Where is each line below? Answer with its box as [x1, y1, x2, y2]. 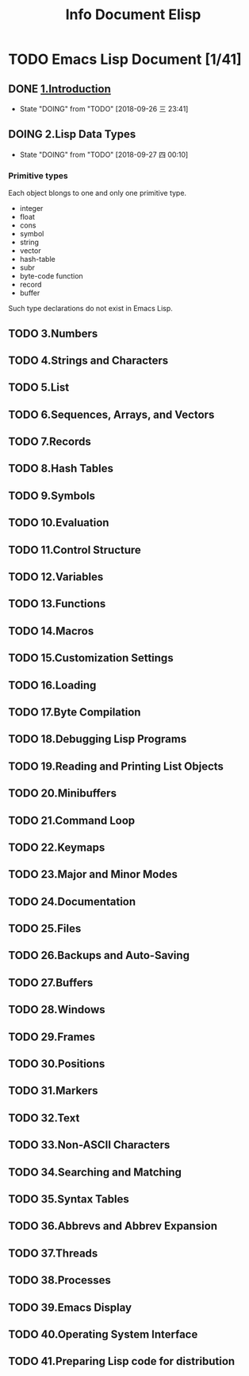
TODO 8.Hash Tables [8, 462, 113, 475]
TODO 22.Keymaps [8, 840, 105, 854]
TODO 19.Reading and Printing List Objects [8, 759, 224, 773]
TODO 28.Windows [8, 1003, 105, 1016]
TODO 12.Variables [8, 571, 104, 584]
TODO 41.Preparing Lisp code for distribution [8, 1355, 236, 1368]
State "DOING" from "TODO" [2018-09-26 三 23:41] [19, 104, 189, 113]
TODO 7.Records [8, 435, 91, 449]
